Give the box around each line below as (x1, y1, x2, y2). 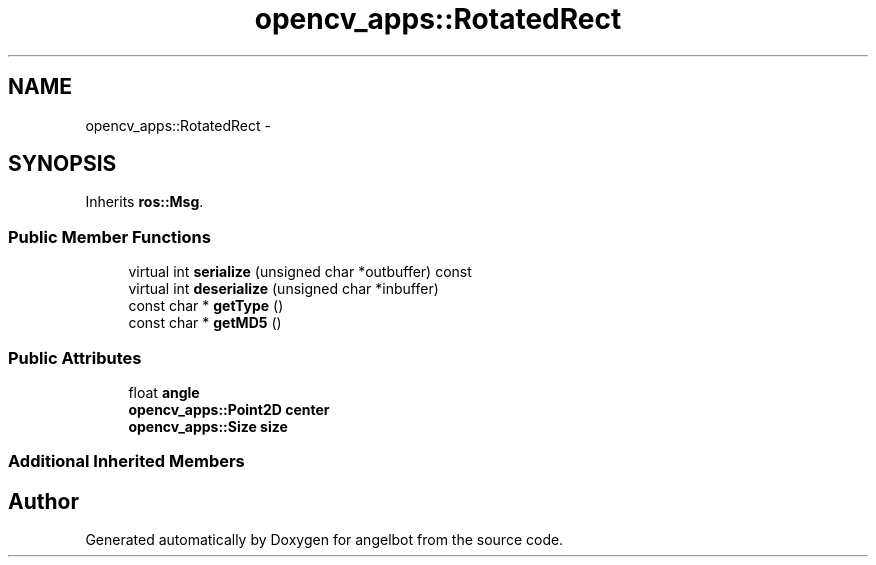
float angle (128, 383, 200, 401)
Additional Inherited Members (8, 451, 245, 472)
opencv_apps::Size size (128, 417, 288, 435)
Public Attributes (8, 347, 142, 368)
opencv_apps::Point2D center (128, 400, 330, 418)
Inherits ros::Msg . (85, 193, 204, 211)
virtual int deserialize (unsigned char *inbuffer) (128, 280, 439, 298)
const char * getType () (128, 297, 284, 315)
